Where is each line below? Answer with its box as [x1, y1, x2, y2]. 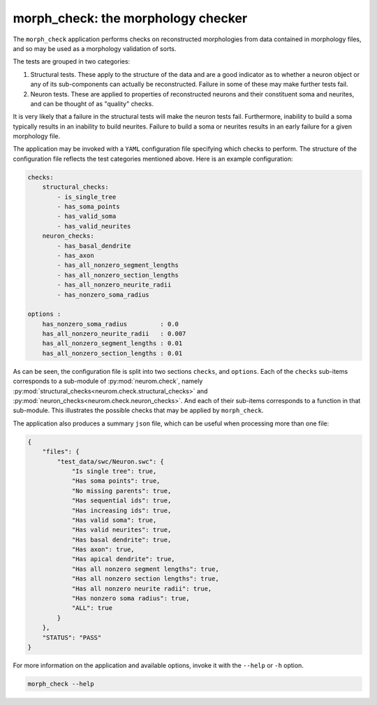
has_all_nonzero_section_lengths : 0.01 [42, 349, 183, 357]
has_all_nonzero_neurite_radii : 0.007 [42, 330, 186, 338]
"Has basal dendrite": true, [71, 535, 172, 544]
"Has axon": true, [71, 546, 135, 553]
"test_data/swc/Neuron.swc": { [57, 458, 164, 465]
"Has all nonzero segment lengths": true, [71, 565, 219, 573]
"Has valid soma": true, [71, 516, 157, 524]
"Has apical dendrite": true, [71, 555, 175, 563]
